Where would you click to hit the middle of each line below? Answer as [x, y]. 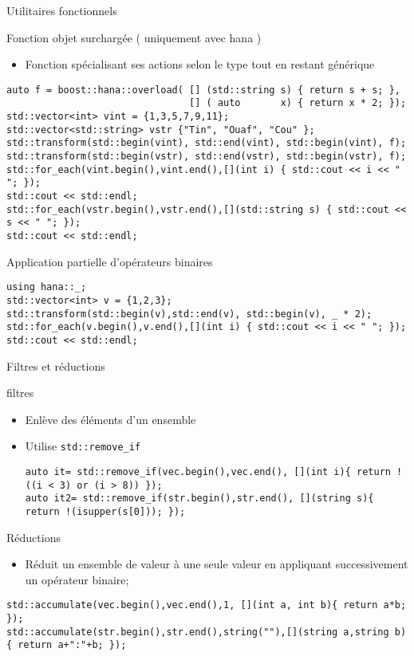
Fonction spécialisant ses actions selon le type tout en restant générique [200, 64]
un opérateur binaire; [77, 579]
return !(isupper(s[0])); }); [105, 511]
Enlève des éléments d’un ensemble [110, 419]
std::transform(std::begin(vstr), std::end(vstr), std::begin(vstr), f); [207, 157]
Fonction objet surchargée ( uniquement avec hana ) [134, 37]
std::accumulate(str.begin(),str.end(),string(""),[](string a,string [198, 632]
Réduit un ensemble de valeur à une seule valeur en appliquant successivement [217, 564]
